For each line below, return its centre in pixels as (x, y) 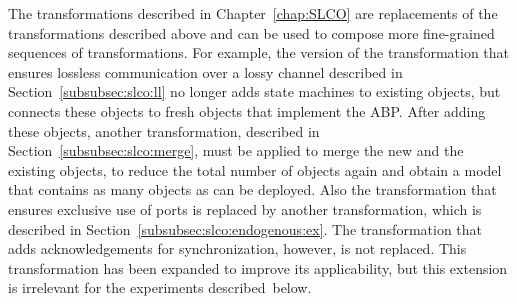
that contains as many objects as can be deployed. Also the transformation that (252, 189)
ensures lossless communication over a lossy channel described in (205, 71)
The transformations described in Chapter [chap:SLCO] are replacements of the (253, 13)
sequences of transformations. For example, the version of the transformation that (259, 52)
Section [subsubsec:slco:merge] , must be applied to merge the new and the (236, 150)
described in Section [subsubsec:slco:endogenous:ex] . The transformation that (245, 228)
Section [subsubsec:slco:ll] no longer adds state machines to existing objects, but (254, 91)
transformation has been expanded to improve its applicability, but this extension (258, 267)
